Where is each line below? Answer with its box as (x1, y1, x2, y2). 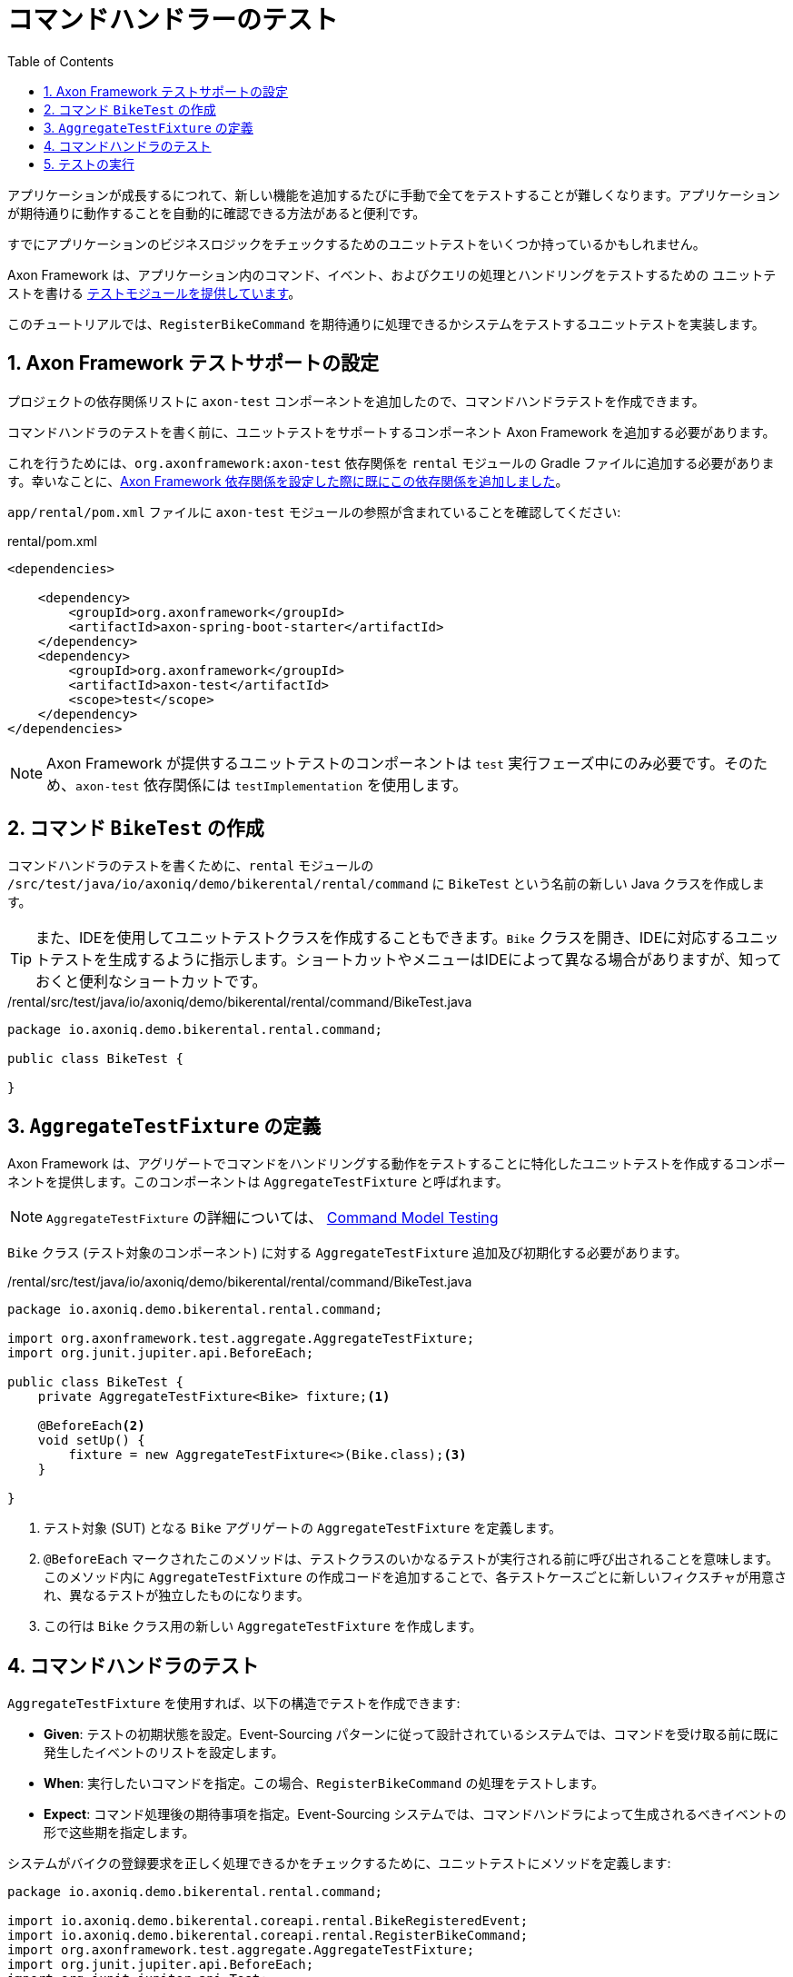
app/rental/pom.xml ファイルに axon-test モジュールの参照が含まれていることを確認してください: (7, 503, 621, 520)
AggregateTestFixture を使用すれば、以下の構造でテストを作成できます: (7, 1695, 461, 1712)
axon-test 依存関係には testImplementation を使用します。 (75, 775, 468, 794)
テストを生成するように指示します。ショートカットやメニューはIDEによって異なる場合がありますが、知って (50, 950, 782, 969)
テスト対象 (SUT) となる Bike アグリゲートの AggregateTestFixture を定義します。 (44, 1520, 562, 1536)
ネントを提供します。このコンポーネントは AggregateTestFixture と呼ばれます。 (7, 1174, 509, 1190)
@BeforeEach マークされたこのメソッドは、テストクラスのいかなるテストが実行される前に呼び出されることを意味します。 (44, 1551, 778, 1567)
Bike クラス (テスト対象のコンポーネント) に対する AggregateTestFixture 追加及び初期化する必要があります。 (7, 1245, 688, 1261)
